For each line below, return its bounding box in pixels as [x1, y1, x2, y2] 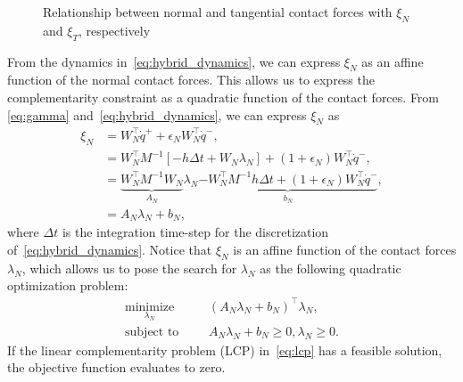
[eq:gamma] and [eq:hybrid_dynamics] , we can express [7, 105, 307, 124]
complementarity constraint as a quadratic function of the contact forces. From [7, 87, 440, 106]
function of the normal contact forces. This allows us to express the [7, 70, 375, 89]
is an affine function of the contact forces [233, 240, 457, 259]
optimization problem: [7, 276, 128, 295]
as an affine [361, 52, 424, 70]
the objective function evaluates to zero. [7, 358, 226, 377]
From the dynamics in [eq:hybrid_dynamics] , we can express [7, 52, 341, 70]
